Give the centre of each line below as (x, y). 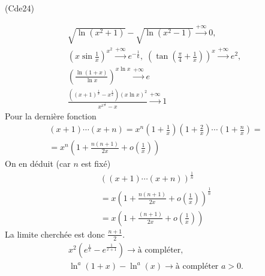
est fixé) (96, 163)
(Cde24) (19, 8)
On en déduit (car (38, 163)
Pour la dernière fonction (51, 115)
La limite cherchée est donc (55, 234)
